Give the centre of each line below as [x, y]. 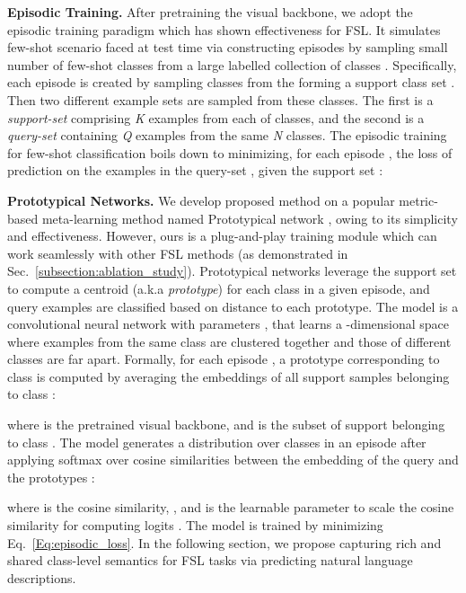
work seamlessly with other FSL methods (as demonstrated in [178, 253]
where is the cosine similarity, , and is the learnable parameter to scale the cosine [231, 507]
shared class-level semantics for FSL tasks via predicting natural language [210, 560]
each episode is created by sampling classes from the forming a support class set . [231, 82]
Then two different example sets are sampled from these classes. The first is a [220, 99]
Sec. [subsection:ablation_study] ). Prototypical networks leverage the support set [232, 271]
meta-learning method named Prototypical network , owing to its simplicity [250, 218]
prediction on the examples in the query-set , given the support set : [195, 170]
